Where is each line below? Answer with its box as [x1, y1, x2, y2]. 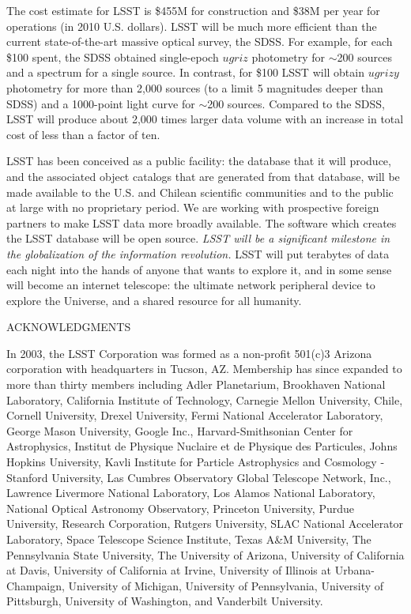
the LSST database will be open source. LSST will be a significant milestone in [6, 230, 390, 247]
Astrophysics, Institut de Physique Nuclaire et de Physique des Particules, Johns [6, 438, 398, 454]
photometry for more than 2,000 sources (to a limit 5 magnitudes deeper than [6, 79, 383, 96]
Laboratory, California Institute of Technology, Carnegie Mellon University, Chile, [6, 391, 403, 408]
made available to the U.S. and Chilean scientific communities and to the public [6, 183, 394, 200]
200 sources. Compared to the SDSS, [207, 95, 386, 111]
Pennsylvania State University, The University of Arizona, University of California [6, 546, 405, 563]
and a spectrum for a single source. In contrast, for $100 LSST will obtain [6, 64, 364, 81]
